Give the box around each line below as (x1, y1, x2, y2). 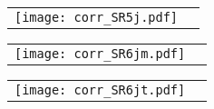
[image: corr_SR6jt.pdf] (15, 83, 186, 97)
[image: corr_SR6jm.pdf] (15, 46, 186, 61)
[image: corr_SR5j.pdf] (15, 10, 179, 25)
